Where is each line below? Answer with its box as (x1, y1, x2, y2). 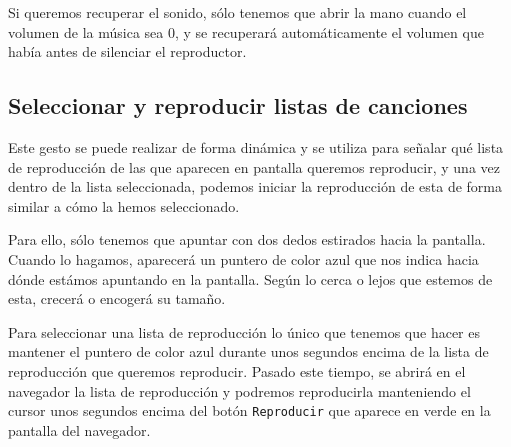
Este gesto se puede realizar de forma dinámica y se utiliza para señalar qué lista (8, 136, 504, 157)
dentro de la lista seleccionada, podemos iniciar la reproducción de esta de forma (8, 176, 502, 197)
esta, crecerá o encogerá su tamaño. (8, 288, 226, 309)
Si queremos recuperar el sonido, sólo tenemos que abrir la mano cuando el (8, 2, 467, 22)
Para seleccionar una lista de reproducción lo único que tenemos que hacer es (8, 321, 480, 342)
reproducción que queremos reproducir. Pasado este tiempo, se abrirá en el (8, 360, 466, 381)
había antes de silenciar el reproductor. (8, 41, 247, 62)
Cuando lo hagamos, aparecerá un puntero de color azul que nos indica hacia (8, 248, 479, 269)
